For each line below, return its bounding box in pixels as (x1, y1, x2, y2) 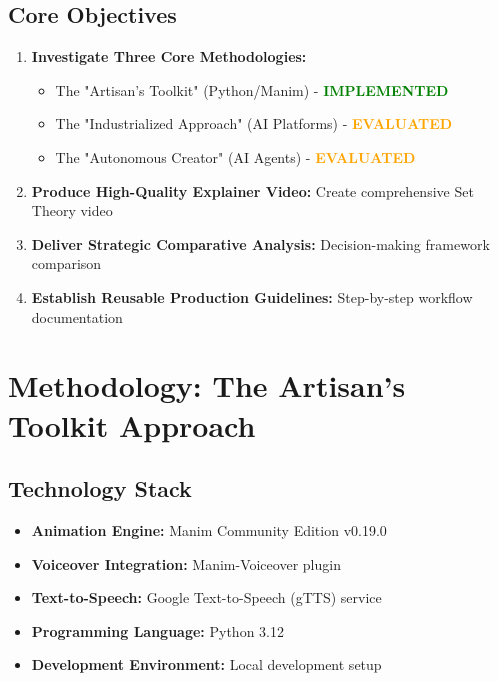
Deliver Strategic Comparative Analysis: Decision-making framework (31, 233, 490, 254)
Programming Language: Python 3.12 (31, 620, 284, 641)
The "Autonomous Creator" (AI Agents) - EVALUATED (55, 146, 416, 167)
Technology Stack (8, 473, 192, 504)
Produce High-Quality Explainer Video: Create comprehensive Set (31, 180, 474, 201)
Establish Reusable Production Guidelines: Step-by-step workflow (31, 286, 473, 307)
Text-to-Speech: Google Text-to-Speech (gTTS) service (31, 587, 382, 608)
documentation (31, 306, 123, 327)
